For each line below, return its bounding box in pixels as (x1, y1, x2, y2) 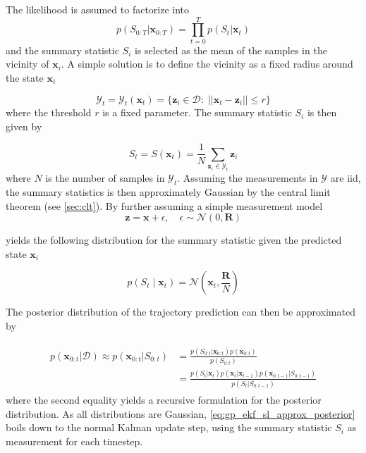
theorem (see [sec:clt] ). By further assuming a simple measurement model (6, 198, 323, 213)
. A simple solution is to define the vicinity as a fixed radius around (61, 56, 353, 71)
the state (6, 70, 44, 85)
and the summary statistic (6, 42, 119, 57)
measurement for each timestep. (6, 433, 143, 448)
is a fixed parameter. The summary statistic (102, 105, 292, 120)
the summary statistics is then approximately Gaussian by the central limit (6, 185, 331, 199)
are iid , (330, 170, 361, 185)
